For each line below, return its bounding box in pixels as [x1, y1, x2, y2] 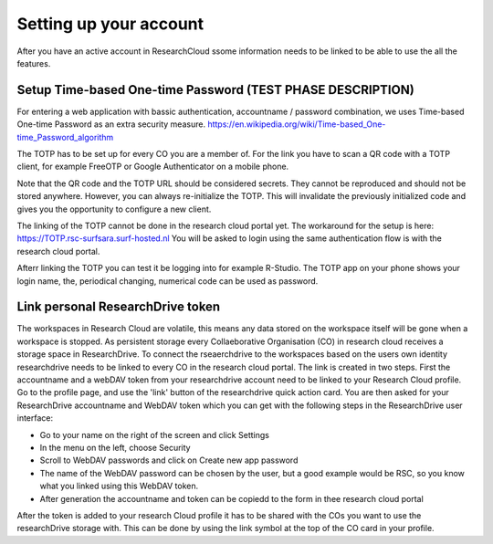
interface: [16, 413, 54, 424]
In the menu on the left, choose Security [39, 442, 191, 453]
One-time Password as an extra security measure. [16, 119, 205, 130]
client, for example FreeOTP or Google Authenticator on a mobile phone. [16, 161, 289, 173]
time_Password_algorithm [16, 131, 114, 142]
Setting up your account [16, 14, 205, 34]
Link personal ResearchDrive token [16, 299, 221, 315]
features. [16, 58, 51, 68]
